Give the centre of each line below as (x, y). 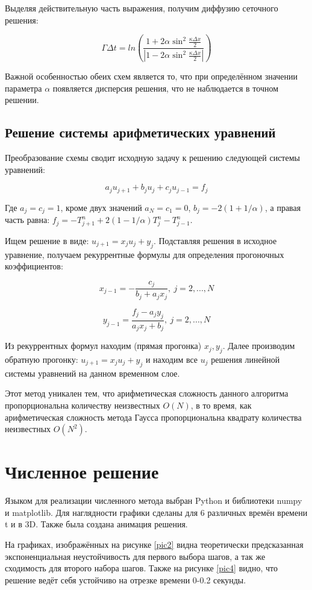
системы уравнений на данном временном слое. (92, 373)
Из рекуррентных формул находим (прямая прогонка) (103, 346)
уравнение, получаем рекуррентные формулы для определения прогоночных (145, 254)
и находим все (172, 359)
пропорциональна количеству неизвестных (83, 405)
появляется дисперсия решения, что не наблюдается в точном (166, 88)
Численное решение (82, 472)
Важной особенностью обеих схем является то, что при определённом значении (151, 76)
